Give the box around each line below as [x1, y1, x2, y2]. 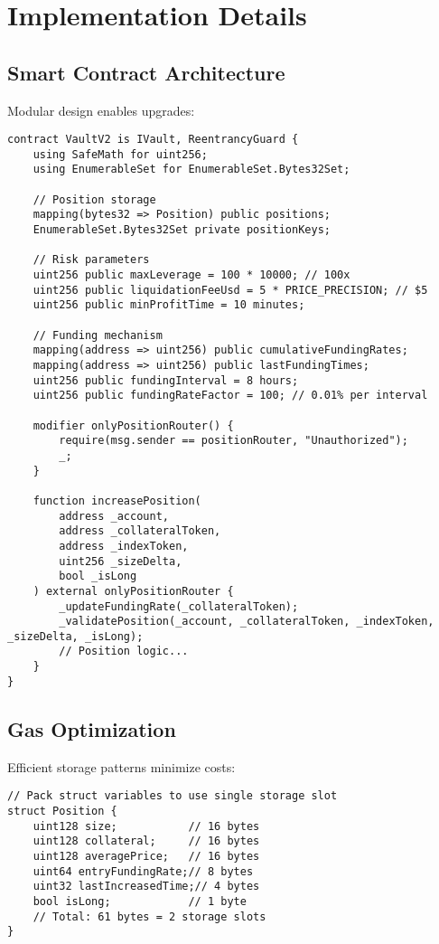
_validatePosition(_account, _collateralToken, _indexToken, [59, 615, 434, 628]
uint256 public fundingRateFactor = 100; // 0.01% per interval [33, 389, 428, 402]
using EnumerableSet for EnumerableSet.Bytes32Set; [33, 163, 350, 176]
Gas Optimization [7, 714, 176, 742]
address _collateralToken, [59, 524, 221, 538]
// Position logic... [59, 645, 189, 658]
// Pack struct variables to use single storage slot [7, 789, 338, 803]
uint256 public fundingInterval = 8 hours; [33, 373, 299, 387]
